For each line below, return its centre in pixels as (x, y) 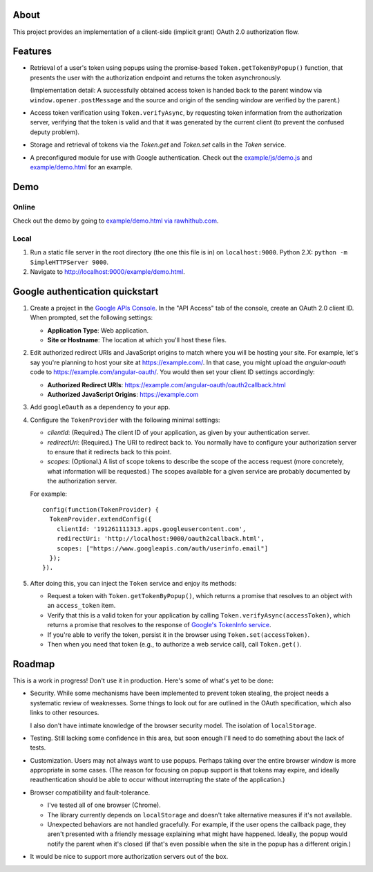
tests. (38, 748)
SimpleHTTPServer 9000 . (69, 262)
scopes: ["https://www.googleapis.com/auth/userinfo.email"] (162, 548)
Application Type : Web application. (98, 330)
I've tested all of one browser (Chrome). (104, 805)
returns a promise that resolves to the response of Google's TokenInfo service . (159, 625)
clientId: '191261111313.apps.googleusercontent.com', (151, 529)
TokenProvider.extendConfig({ (101, 519)
